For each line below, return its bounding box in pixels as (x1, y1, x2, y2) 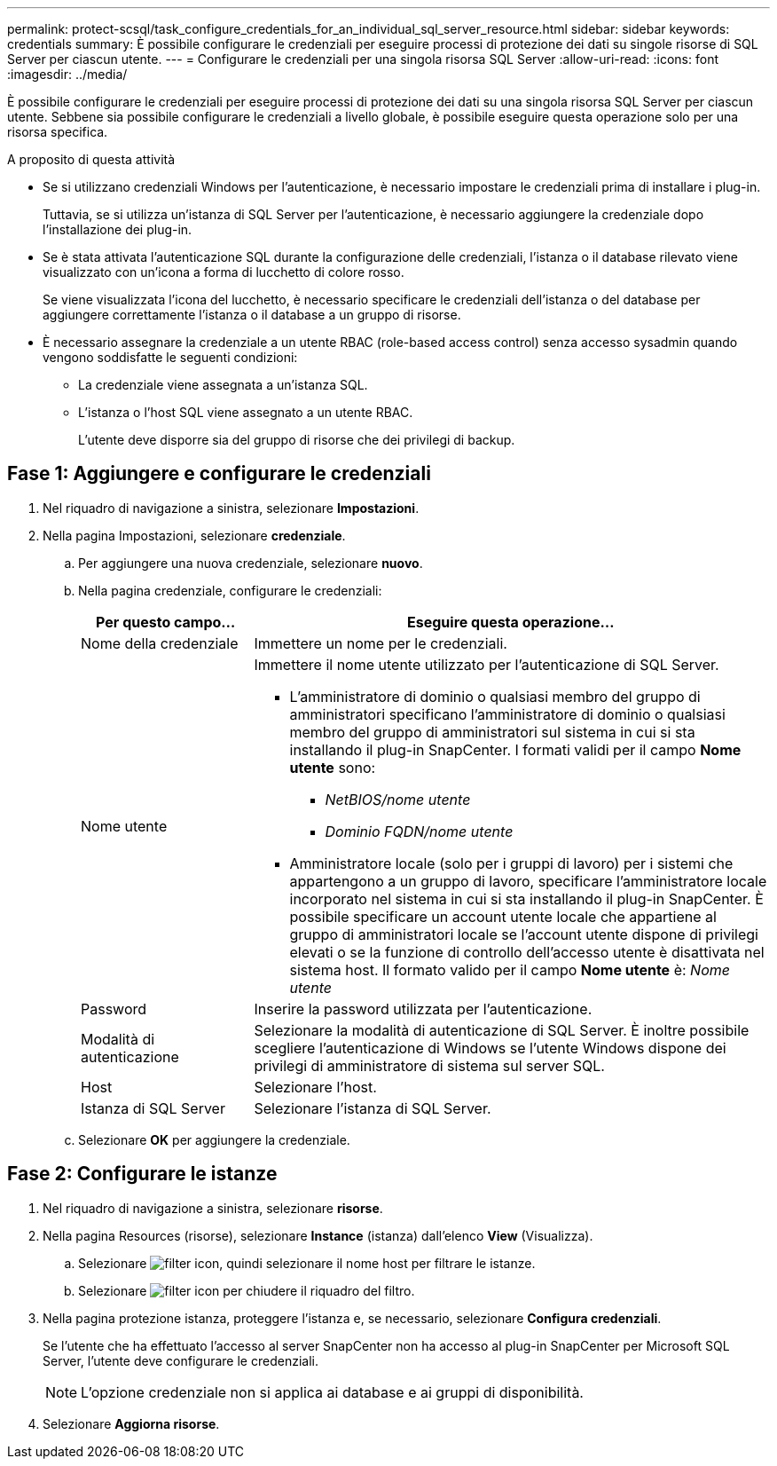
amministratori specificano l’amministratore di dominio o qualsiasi (289, 705, 726, 723)
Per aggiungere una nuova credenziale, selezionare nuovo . (78, 555, 423, 571)
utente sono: (289, 758, 376, 776)
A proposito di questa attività (7, 152, 176, 167)
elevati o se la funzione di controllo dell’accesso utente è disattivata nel (289, 942, 765, 961)
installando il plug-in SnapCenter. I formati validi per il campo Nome (289, 740, 742, 759)
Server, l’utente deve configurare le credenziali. (43, 1352, 318, 1368)
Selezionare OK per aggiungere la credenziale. (78, 1131, 350, 1147)
